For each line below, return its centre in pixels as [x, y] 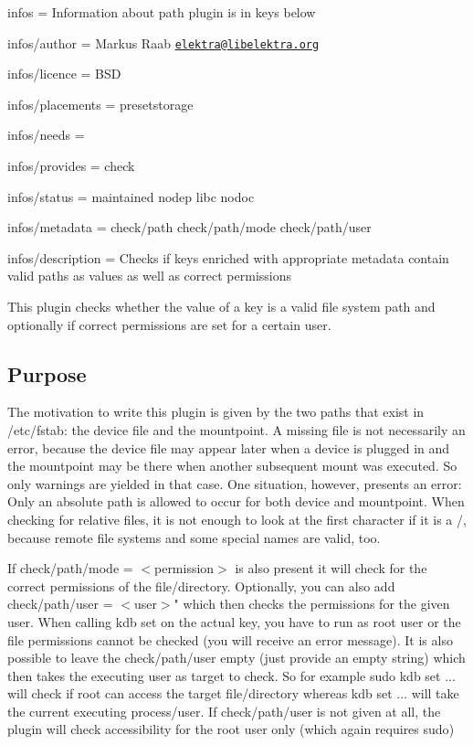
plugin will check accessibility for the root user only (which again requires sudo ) [231, 729]
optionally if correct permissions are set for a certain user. [169, 324]
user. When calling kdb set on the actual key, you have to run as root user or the [234, 621]
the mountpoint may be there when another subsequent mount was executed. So [232, 466]
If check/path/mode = [70, 568]
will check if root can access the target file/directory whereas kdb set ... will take [233, 693]
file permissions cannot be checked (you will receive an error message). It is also [230, 639]
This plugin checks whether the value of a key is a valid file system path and [221, 306]
